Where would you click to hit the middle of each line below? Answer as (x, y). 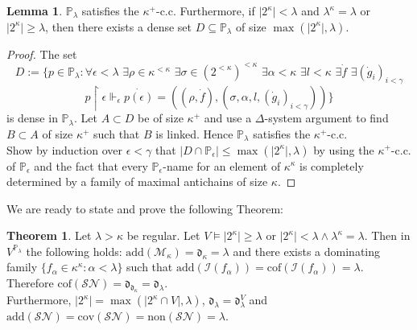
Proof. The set (42, 54)
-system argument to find (326, 118)
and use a (228, 118)
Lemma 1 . (35, 10)
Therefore (30, 283)
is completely (332, 165)
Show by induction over (64, 149)
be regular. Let (163, 235)
